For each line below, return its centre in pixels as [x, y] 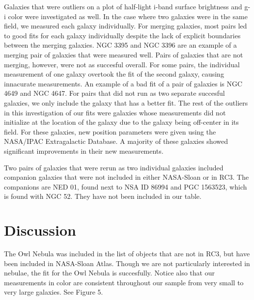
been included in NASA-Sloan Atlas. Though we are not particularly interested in [127, 263]
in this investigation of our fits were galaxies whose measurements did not [115, 112]
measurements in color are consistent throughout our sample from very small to [124, 282]
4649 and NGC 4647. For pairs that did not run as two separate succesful [114, 93]
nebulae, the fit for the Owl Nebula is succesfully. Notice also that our [109, 273]
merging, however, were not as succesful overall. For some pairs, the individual [122, 64]
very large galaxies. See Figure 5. [54, 292]
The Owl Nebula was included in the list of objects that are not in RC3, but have [127, 253]
